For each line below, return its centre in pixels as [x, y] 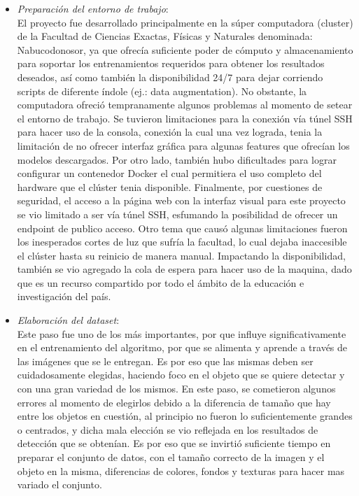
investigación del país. [64, 296]
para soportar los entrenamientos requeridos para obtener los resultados [171, 63]
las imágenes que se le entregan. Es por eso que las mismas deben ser [165, 361]
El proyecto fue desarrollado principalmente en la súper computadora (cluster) [185, 22]
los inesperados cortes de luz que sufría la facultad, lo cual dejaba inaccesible [182, 242]
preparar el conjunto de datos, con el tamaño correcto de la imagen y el [171, 457]
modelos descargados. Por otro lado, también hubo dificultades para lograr [177, 159]
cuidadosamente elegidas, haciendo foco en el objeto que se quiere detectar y [181, 375]
